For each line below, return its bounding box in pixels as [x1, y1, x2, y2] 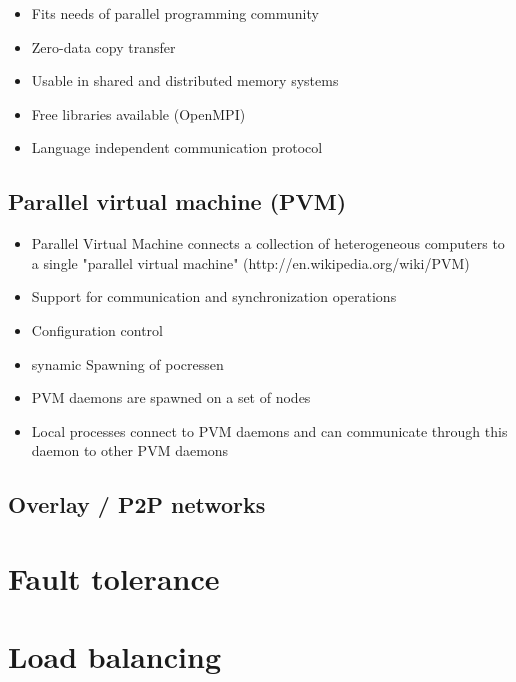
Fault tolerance [8, 557, 220, 598]
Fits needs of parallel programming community [31, 3, 319, 23]
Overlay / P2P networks [8, 489, 266, 520]
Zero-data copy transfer [31, 36, 176, 57]
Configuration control [31, 319, 163, 340]
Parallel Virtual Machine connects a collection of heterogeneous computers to [31, 233, 505, 254]
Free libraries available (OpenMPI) [31, 103, 246, 124]
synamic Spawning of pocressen [31, 353, 224, 374]
